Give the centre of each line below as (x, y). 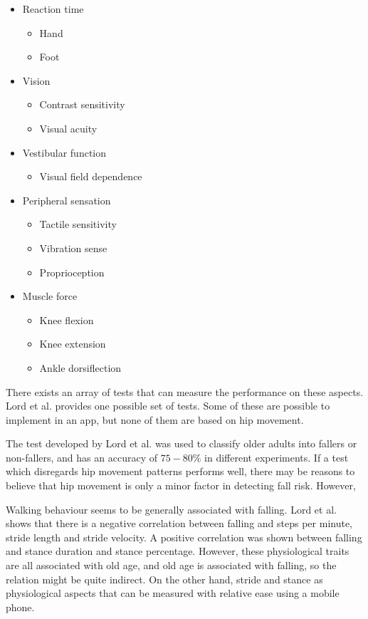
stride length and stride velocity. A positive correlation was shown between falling (184, 537)
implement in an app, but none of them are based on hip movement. (155, 419)
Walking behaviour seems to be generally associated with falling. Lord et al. (171, 509)
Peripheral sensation (67, 200)
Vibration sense (73, 248)
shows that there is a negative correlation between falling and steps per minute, (179, 523)
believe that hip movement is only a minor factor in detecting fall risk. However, (181, 485)
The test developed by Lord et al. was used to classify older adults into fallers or (182, 443)
